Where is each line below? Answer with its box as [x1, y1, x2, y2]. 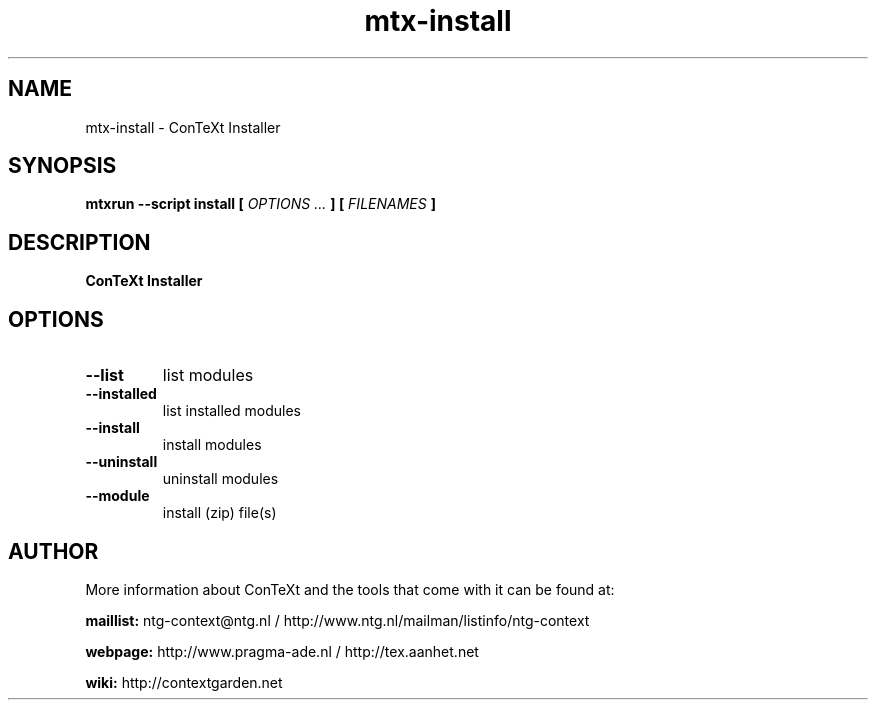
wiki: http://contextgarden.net [85, 673, 283, 691]
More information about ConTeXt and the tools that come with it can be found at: [85, 580, 615, 598]
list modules [162, 365, 254, 386]
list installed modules [162, 402, 301, 420]
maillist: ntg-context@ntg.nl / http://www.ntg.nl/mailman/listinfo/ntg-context [85, 611, 590, 629]
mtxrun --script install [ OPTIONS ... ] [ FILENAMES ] [85, 195, 436, 213]
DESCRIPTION [8, 229, 151, 255]
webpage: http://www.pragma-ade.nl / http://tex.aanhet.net [85, 642, 479, 660]
